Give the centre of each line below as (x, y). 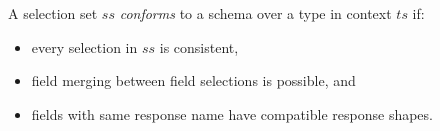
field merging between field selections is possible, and (193, 80)
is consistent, (199, 46)
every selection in (84, 46)
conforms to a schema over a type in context (255, 13)
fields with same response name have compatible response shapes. (232, 113)
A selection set (53, 13)
